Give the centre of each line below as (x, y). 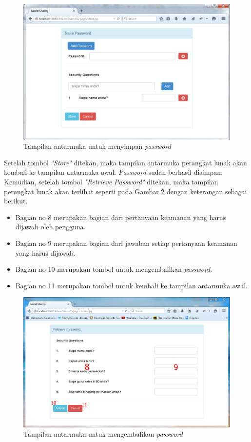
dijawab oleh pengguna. (50, 227)
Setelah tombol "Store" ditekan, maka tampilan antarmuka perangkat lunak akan (125, 162)
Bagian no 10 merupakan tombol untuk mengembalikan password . (114, 269)
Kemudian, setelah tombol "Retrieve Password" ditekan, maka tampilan (111, 181)
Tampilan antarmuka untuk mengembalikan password (103, 434)
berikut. (16, 201)
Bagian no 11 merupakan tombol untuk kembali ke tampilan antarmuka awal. (132, 285)
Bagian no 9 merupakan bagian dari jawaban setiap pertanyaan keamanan (126, 243)
